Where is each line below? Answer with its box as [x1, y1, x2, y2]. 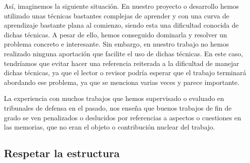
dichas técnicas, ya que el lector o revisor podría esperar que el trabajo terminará [4, 67, 247, 78]
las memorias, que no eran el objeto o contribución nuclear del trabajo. [4, 122, 215, 132]
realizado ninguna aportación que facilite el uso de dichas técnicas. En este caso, [4, 48, 243, 58]
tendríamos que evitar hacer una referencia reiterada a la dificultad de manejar [4, 58, 239, 68]
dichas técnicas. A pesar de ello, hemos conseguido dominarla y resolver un [4, 29, 227, 39]
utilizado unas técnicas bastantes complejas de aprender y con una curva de [4, 10, 230, 20]
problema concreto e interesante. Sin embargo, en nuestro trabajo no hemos [4, 39, 229, 49]
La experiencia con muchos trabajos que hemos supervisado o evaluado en [4, 93, 224, 103]
